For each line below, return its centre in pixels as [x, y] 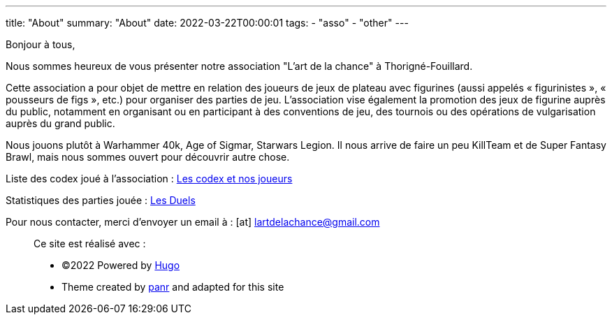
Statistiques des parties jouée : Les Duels [101, 200]
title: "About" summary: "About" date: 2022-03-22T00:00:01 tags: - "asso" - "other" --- [207, 23]
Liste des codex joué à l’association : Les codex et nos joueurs [149, 179]
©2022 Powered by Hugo [121, 265]
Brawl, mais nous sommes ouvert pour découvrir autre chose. [148, 157]
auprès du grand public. [60, 123]
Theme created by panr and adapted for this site [173, 287]
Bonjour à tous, [41, 44]
